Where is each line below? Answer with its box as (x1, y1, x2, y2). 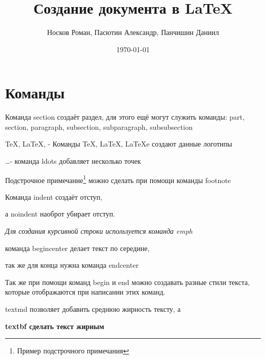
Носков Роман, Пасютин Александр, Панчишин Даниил (47, 27, 219, 38)
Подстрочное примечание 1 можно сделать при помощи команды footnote (5, 173, 231, 185)
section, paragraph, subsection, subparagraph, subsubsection (5, 121, 193, 132)
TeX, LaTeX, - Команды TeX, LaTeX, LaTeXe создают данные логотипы (5, 138, 233, 149)
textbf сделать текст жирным (5, 320, 105, 331)
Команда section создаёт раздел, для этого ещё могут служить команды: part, (5, 112, 245, 122)
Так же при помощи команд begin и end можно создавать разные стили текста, (5, 276, 250, 287)
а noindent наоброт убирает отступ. (5, 208, 115, 219)
